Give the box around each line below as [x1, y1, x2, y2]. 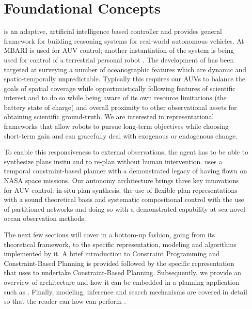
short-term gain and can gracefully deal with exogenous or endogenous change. [4, 130, 237, 140]
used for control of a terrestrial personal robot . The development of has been [4, 54, 234, 64]
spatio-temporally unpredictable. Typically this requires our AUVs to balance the [4, 74, 245, 84]
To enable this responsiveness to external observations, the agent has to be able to [4, 147, 248, 157]
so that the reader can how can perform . [4, 296, 126, 306]
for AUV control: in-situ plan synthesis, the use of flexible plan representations [4, 185, 237, 195]
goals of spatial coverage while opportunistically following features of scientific [4, 83, 236, 93]
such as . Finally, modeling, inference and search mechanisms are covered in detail [4, 286, 247, 296]
